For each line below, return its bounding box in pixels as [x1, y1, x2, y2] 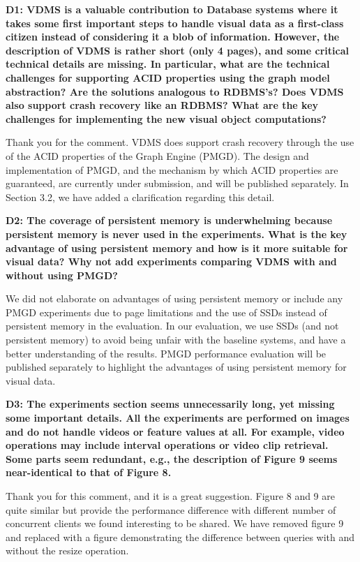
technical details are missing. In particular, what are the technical [6, 57, 330, 71]
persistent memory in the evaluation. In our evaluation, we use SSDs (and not [6, 318, 339, 333]
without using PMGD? [6, 267, 118, 282]
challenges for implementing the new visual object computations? [6, 111, 327, 126]
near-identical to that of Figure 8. [6, 465, 172, 480]
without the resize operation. [6, 543, 129, 558]
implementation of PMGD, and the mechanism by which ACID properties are [6, 162, 338, 177]
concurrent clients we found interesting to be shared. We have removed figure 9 [6, 516, 344, 531]
